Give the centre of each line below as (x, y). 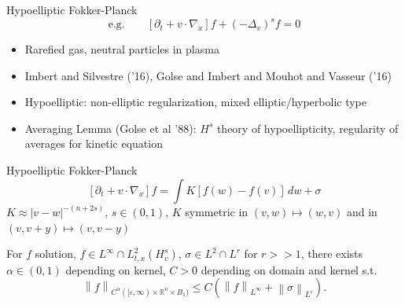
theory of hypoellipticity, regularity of (307, 128)
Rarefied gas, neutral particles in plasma (122, 49)
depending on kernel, (116, 269)
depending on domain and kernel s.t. (289, 269)
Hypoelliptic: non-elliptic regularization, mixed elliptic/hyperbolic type (195, 102)
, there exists (332, 254)
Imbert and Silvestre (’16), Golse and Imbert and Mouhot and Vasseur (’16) (208, 75)
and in (362, 212)
